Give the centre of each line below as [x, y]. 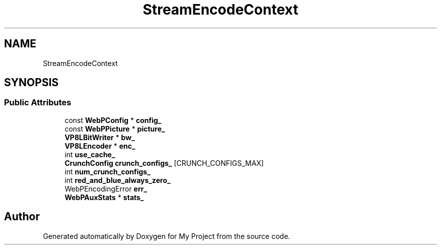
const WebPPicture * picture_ [115, 129]
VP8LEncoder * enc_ [100, 146]
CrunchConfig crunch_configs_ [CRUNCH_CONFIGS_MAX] [164, 163]
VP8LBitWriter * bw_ [100, 137]
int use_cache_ [90, 154]
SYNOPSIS [31, 83]
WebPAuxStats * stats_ [104, 197]
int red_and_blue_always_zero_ [118, 180]
